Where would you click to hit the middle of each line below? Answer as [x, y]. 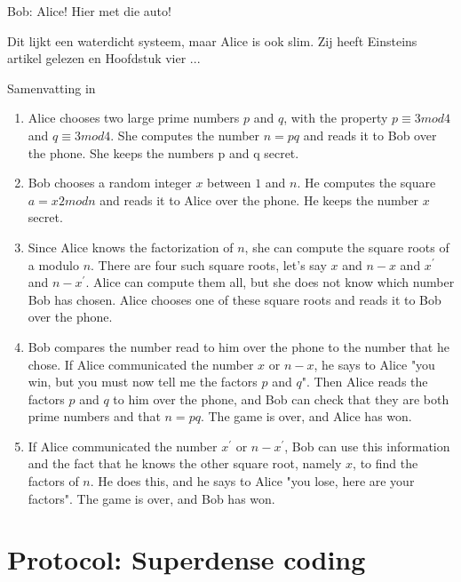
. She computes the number [185, 135]
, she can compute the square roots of [347, 247]
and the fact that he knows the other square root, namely [185, 463]
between [229, 183]
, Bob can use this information [367, 446]
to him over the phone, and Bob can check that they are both [281, 399]
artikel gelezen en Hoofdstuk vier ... [104, 58]
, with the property [336, 118]
